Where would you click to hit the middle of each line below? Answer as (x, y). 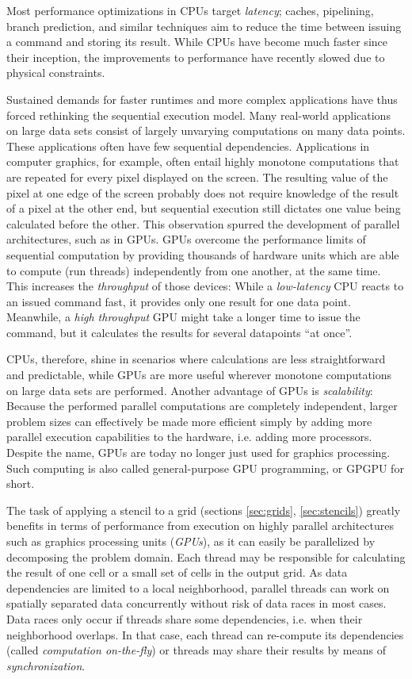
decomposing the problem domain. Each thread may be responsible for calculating (206, 556)
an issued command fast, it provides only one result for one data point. (179, 301)
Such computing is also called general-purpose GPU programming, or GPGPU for (205, 468)
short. (21, 483)
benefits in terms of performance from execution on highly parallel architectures (200, 526)
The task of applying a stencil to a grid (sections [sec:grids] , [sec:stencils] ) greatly (204, 510)
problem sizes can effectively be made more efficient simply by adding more (189, 421)
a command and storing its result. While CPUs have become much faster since (197, 42)
